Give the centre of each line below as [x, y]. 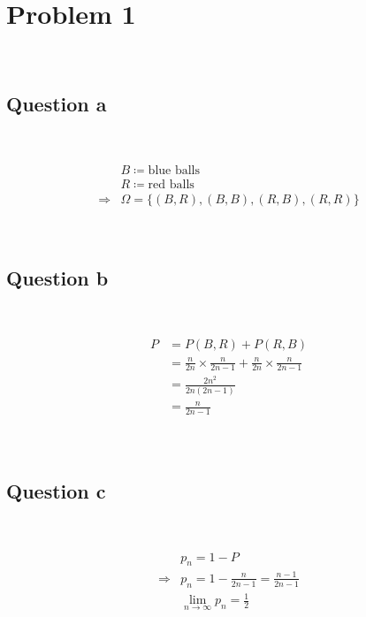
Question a [57, 104]
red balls [171, 184]
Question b [57, 277]
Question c [56, 491]
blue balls [174, 170]
